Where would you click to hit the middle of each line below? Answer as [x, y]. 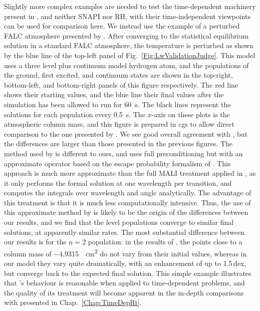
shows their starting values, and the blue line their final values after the [114, 94]
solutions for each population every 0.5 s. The [75, 114]
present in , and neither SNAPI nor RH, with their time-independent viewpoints [127, 16]
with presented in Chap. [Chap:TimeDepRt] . [73, 302]
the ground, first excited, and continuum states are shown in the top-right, [118, 75]
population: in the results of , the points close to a [165, 242]
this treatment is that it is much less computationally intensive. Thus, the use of [127, 202]
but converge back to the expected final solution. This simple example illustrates [128, 273]
